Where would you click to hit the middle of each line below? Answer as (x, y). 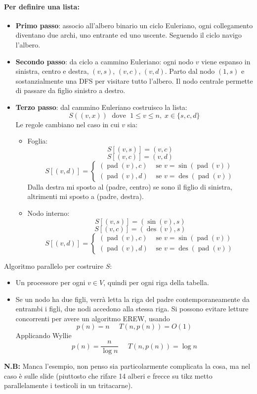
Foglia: (38, 141)
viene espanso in (226, 61)
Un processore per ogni (50, 282)
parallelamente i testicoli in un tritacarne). (68, 385)
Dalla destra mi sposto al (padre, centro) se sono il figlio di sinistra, (130, 186)
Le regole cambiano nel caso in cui (67, 124)
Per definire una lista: (42, 6)
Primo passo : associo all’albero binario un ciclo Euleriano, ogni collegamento (134, 25)
